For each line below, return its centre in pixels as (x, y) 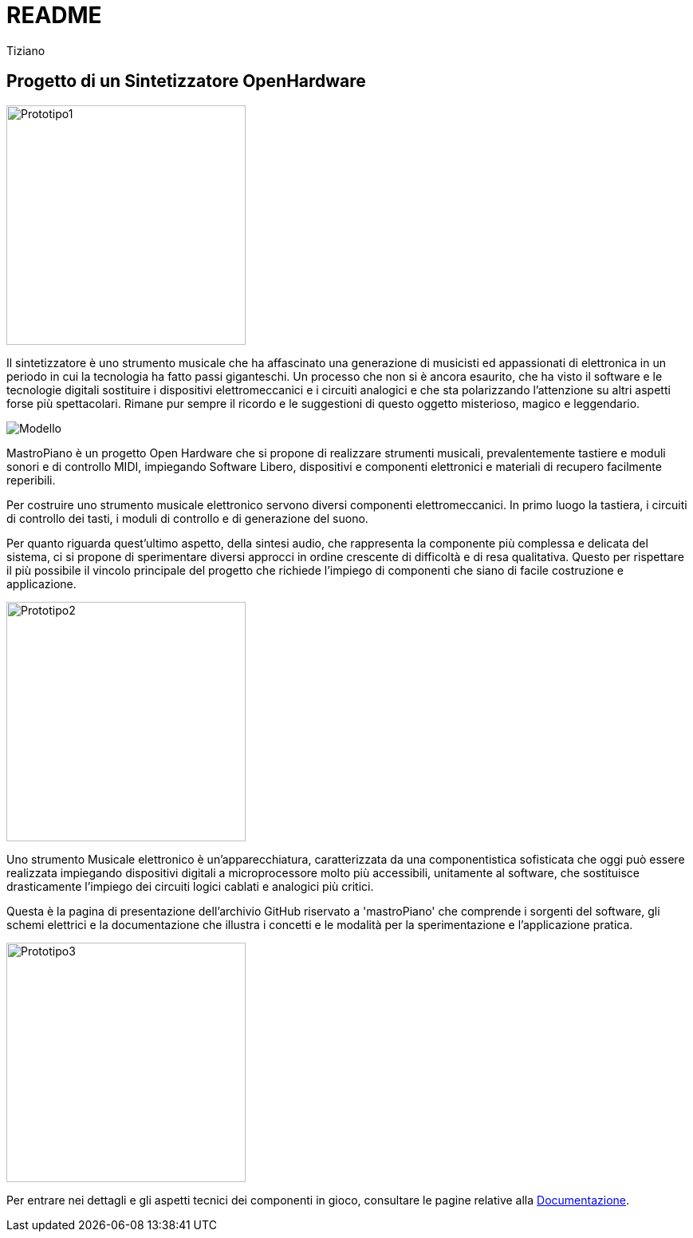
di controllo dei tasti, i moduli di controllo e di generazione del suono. (187, 518)
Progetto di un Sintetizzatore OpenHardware (186, 81)
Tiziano (26, 50)
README (54, 15)
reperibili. (31, 480)
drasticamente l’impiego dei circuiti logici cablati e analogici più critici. (190, 886)
